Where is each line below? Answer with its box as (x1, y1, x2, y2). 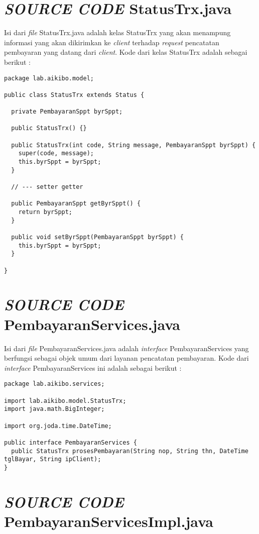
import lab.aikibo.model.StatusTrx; (4, 397, 126, 404)
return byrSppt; (18, 208, 73, 216)
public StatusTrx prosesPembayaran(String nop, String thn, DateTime (11, 447, 248, 455)
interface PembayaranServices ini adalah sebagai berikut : (4, 362, 182, 373)
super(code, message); (18, 150, 94, 157)
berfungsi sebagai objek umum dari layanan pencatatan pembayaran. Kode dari (4, 353, 249, 363)
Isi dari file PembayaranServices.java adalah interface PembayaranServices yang (4, 343, 249, 353)
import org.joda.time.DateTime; (4, 422, 112, 430)
